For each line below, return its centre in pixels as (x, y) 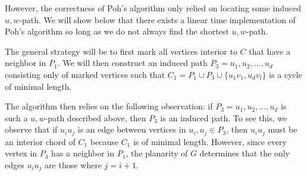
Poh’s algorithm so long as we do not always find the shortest (117, 31)
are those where (73, 164)
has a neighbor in (83, 153)
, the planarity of (157, 153)
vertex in (21, 153)
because (104, 141)
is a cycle (286, 74)
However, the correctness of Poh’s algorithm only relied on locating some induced (153, 8)
